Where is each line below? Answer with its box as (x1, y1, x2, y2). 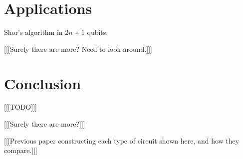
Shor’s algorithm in (4, 27, 63, 37)
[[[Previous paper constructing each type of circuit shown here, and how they (4, 135, 240, 146)
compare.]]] (4, 145, 37, 156)
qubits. (87, 27, 108, 37)
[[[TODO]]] (4, 102, 37, 112)
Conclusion (4, 73, 81, 93)
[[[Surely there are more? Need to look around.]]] (4, 43, 152, 54)
